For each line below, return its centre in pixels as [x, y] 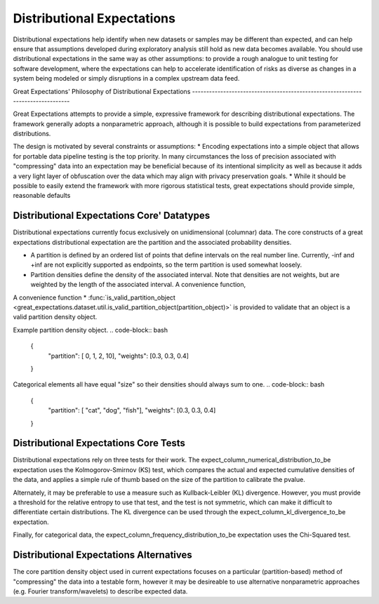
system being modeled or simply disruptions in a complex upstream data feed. [126, 79]
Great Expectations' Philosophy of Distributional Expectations [102, 91]
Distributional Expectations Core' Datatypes [112, 216]
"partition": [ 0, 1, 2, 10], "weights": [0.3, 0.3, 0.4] [119, 356]
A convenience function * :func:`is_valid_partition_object [94, 297]
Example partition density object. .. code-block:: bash [91, 330]
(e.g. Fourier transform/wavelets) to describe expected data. [100, 591]
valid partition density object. [55, 317]
